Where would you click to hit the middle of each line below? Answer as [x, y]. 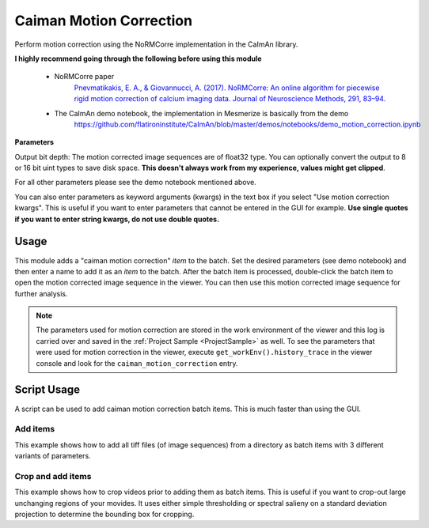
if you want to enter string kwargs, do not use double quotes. [117, 219]
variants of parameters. [53, 456]
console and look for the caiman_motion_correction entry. [137, 363]
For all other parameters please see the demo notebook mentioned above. [136, 183]
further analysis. [41, 293]
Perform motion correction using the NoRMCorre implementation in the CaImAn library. [156, 44]
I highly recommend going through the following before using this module [138, 58]
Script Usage [47, 390]
